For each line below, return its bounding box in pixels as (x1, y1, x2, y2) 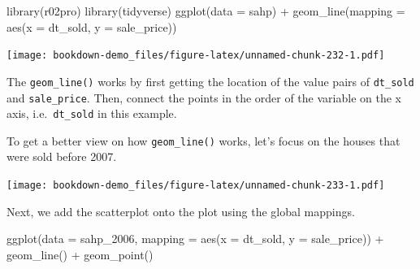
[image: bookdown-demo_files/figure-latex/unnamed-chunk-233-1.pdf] (6, 180, 385, 192)
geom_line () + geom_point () (6, 245, 154, 262)
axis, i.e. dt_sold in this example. (6, 105, 177, 122)
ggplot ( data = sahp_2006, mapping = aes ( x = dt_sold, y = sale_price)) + (6, 230, 384, 247)
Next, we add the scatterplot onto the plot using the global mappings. (6, 202, 355, 219)
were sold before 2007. (6, 148, 117, 165)
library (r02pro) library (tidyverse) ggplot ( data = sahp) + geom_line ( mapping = (6, 2, 405, 19)
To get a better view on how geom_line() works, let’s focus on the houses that (6, 132, 401, 149)
